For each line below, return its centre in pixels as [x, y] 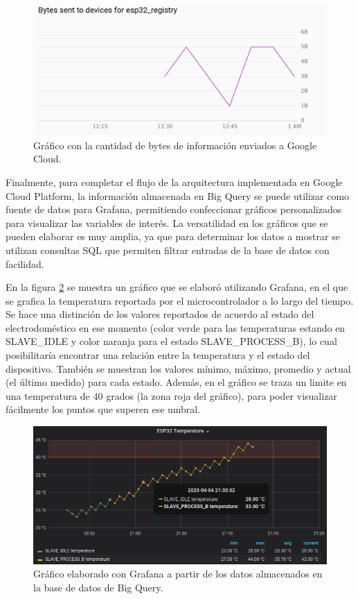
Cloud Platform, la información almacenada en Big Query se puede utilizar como [178, 195]
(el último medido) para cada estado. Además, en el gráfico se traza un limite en [176, 382]
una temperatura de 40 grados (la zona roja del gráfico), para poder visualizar [171, 395]
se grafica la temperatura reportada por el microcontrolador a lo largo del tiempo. [180, 300]
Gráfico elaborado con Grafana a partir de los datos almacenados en [178, 574]
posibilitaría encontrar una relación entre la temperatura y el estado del [158, 355]
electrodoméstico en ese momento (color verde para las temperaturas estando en [176, 327]
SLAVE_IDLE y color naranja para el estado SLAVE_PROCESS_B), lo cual [171, 341]
